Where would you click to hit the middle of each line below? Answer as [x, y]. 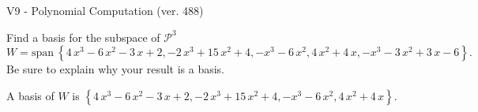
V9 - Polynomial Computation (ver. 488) [105, 10]
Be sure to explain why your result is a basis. [116, 69]
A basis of [30, 95]
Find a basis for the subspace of [83, 37]
